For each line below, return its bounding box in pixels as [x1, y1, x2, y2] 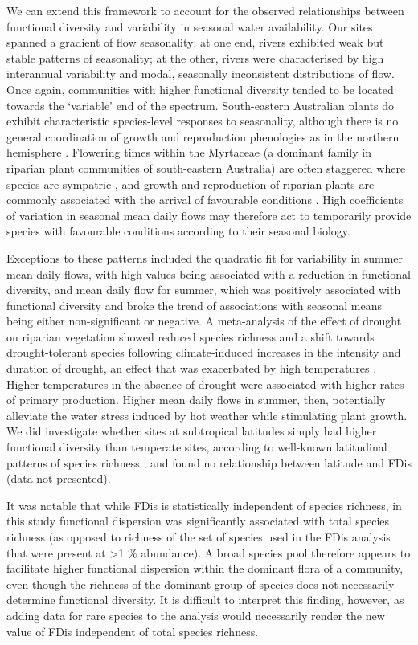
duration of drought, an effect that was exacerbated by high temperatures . [6, 360, 377, 377]
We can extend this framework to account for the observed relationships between [6, 2, 404, 18]
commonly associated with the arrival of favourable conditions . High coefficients [6, 191, 404, 208]
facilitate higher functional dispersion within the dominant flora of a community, [6, 560, 404, 577]
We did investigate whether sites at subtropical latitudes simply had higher [6, 423, 377, 439]
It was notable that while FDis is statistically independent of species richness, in [6, 496, 402, 513]
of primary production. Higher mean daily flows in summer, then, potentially [6, 391, 386, 408]
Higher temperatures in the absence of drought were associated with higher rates [6, 375, 404, 392]
